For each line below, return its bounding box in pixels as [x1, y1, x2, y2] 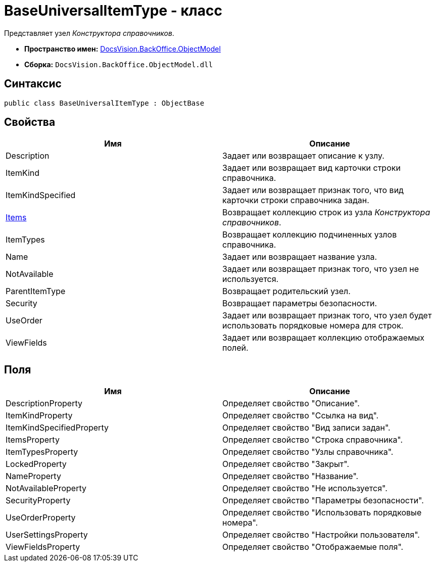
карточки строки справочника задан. [222, 195, 369, 206]
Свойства [4, 116, 56, 129]
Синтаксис [4, 77, 62, 90]
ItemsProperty [6, 435, 60, 445]
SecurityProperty [6, 495, 71, 506]
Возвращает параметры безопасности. [222, 298, 377, 309]
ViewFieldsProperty [6, 542, 80, 552]
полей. [222, 343, 249, 353]
